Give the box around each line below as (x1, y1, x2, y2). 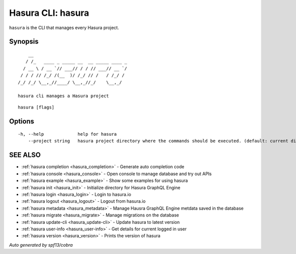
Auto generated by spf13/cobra (9, 242, 73, 248)
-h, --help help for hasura (18, 131, 117, 137)
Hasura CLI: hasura (9, 7, 89, 18)
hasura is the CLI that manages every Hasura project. (9, 25, 119, 31)
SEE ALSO (9, 151, 41, 159)
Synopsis (9, 37, 39, 46)
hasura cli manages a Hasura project (18, 93, 110, 99)
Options (9, 117, 35, 125)
